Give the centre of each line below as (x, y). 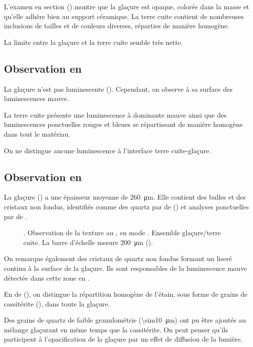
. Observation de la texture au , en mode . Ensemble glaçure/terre (122, 233)
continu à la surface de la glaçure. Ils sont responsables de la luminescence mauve (126, 268)
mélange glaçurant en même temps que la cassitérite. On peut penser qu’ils (116, 329)
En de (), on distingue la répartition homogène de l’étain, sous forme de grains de (126, 294)
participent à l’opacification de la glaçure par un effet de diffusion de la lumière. (123, 339)
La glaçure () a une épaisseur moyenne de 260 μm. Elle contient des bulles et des (125, 197)
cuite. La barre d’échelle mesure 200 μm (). (88, 242)
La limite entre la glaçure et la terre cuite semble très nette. (93, 42)
